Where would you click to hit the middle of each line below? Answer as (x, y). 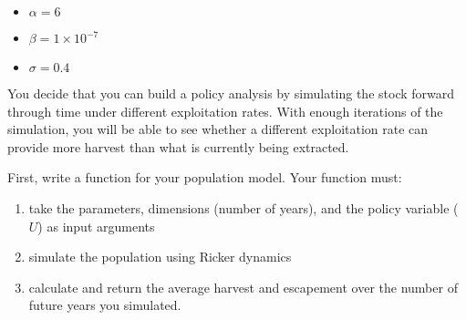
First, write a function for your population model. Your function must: (205, 177)
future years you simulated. (105, 305)
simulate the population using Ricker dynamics (160, 257)
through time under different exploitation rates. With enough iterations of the (225, 111)
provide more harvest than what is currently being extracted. (178, 146)
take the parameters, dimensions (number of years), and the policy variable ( (243, 207)
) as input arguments (96, 226)
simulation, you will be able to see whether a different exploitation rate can (218, 129)
